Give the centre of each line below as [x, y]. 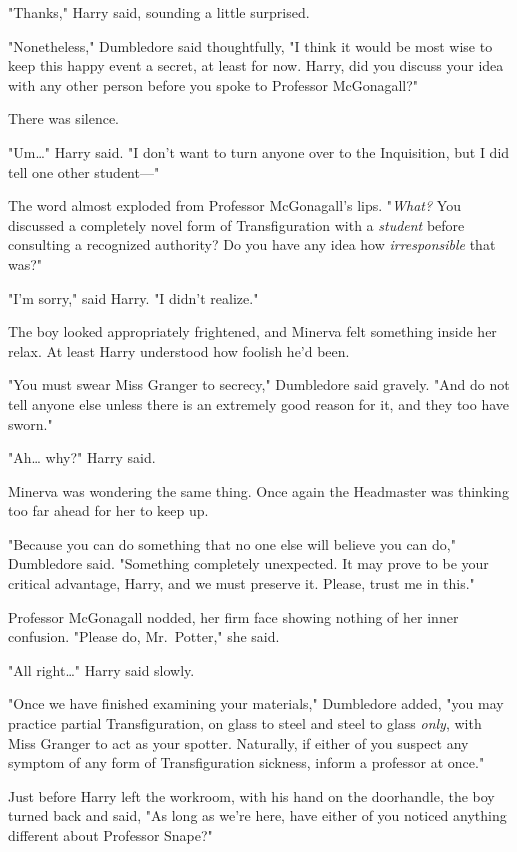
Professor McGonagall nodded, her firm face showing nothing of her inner [233, 616]
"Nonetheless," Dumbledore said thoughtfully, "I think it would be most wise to [250, 45]
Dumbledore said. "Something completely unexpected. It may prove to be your [248, 563]
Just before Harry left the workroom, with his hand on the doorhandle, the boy [251, 795]
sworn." [30, 423]
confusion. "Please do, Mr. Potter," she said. [144, 636]
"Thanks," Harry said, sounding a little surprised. [159, 12]
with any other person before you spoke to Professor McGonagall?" [213, 84]
